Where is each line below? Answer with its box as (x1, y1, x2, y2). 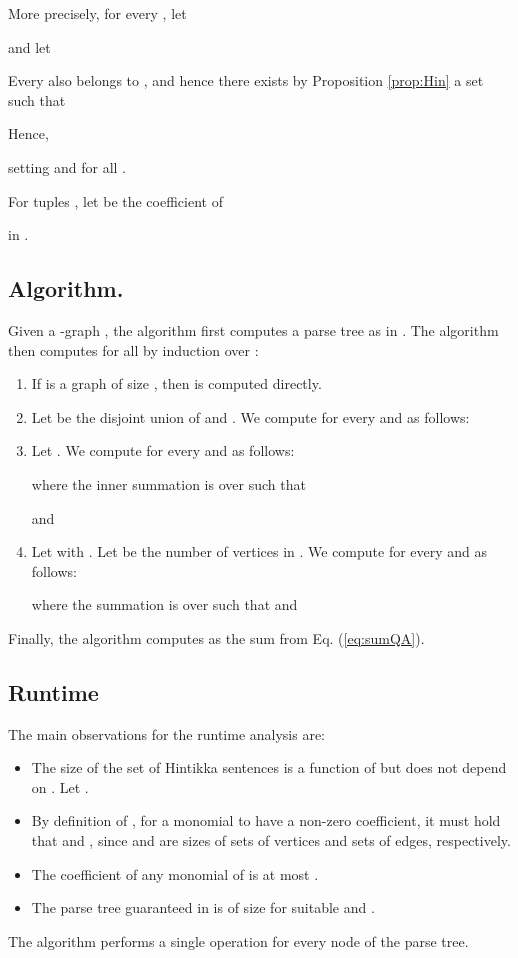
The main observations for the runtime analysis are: (8, 723, 326, 744)
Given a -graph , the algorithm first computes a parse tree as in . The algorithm (8, 319, 499, 340)
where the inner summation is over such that (31, 473, 306, 494)
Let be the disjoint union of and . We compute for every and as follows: (31, 406, 470, 427)
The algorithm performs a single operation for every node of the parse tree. (8, 930, 469, 951)
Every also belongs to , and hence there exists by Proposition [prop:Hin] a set (8, 70, 484, 91)
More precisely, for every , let (8, 3, 187, 23)
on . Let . (31, 776, 89, 797)
